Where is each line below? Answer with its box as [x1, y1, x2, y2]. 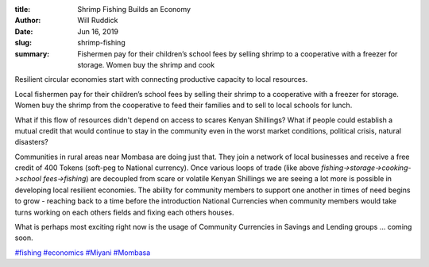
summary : [14, 48, 50, 59]
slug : [14, 38, 32, 48]
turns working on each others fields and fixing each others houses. [14, 207, 234, 217]
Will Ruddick [77, 16, 118, 25]
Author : [14, 16, 41, 25]
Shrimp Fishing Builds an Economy [77, 5, 191, 14]
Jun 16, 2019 [77, 26, 119, 36]
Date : [14, 26, 33, 36]
